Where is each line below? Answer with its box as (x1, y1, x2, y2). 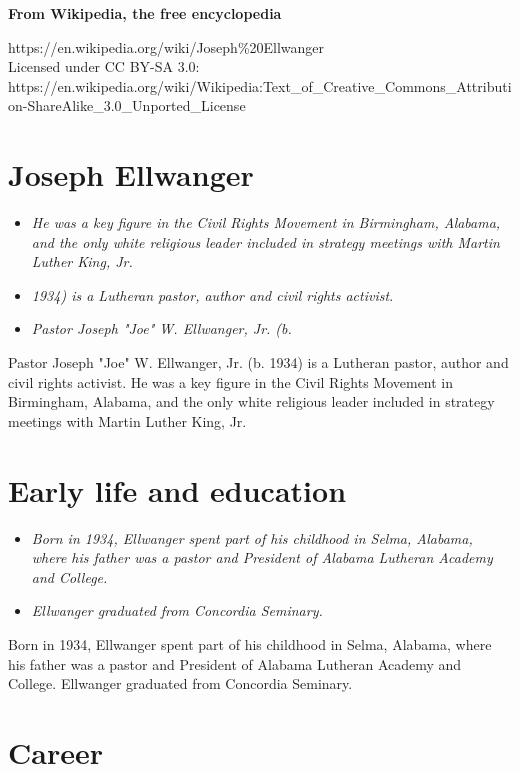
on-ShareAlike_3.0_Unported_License (8, 95, 246, 116)
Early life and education (8, 469, 347, 510)
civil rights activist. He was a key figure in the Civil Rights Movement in (8, 371, 454, 392)
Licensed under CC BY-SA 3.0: (8, 56, 200, 77)
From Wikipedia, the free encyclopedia (8, 3, 282, 23)
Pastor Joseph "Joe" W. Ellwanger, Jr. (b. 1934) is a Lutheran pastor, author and (8, 352, 509, 373)
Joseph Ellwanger (8, 154, 254, 195)
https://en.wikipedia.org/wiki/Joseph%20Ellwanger (8, 36, 325, 57)
